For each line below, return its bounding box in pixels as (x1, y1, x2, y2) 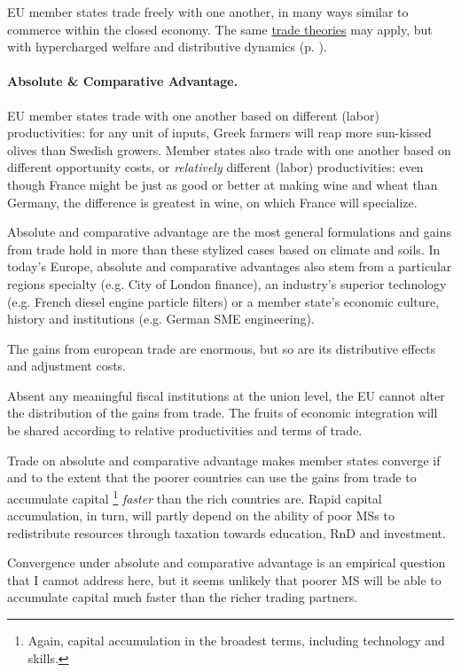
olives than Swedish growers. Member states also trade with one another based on (7, 140, 451, 159)
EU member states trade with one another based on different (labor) (7, 105, 379, 124)
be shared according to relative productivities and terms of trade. (7, 421, 363, 440)
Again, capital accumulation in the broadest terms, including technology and (27, 631, 445, 650)
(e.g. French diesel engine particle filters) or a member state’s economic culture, (7, 292, 440, 310)
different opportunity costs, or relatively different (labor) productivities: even (7, 158, 424, 176)
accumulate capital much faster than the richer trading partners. (7, 588, 358, 606)
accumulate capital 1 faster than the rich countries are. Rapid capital (7, 486, 382, 507)
